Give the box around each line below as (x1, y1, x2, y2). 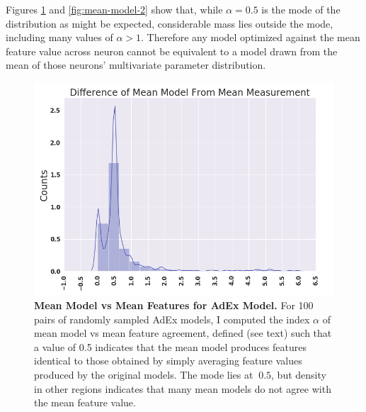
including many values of (6, 30, 113, 45)
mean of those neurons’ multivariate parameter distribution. (6, 57, 266, 72)
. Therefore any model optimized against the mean (141, 30, 360, 45)
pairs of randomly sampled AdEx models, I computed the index (34, 311, 310, 326)
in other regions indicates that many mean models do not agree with (34, 381, 331, 396)
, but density (271, 367, 326, 382)
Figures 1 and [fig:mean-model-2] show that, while (6, 2, 223, 16)
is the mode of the (261, 2, 341, 16)
